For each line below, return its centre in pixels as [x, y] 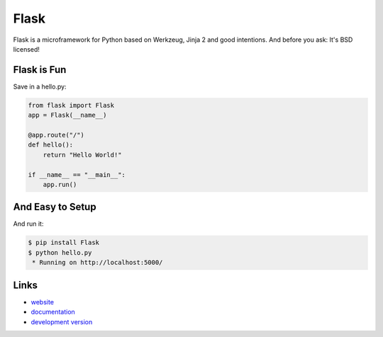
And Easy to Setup [55, 207]
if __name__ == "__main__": [77, 175]
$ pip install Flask [63, 243]
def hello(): [51, 145]
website [43, 302]
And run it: [28, 224]
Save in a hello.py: [40, 86]
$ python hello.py [60, 252]
